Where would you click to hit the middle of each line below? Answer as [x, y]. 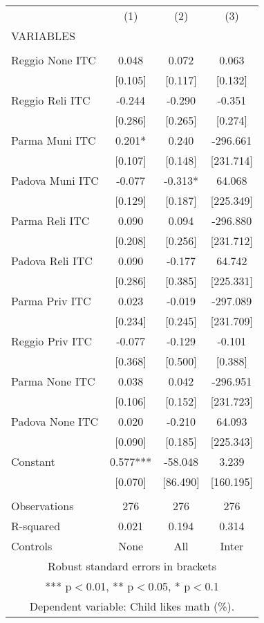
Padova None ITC [55, 421]
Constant [33, 461]
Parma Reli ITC [50, 220]
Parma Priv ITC [51, 301]
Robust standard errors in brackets [132, 566]
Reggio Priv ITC [51, 341]
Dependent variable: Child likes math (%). [132, 606]
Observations [43, 506]
